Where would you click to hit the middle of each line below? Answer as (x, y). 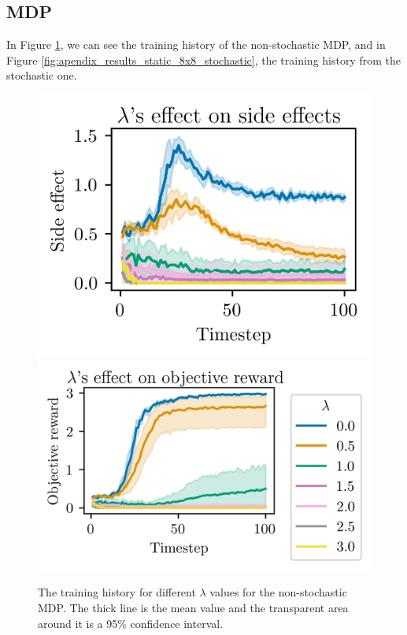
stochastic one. (42, 75)
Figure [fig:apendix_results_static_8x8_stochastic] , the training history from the (204, 59)
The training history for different (117, 592)
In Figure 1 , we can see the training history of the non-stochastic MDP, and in (196, 45)
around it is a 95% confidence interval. (131, 623)
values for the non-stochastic (278, 592)
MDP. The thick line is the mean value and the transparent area (193, 607)
